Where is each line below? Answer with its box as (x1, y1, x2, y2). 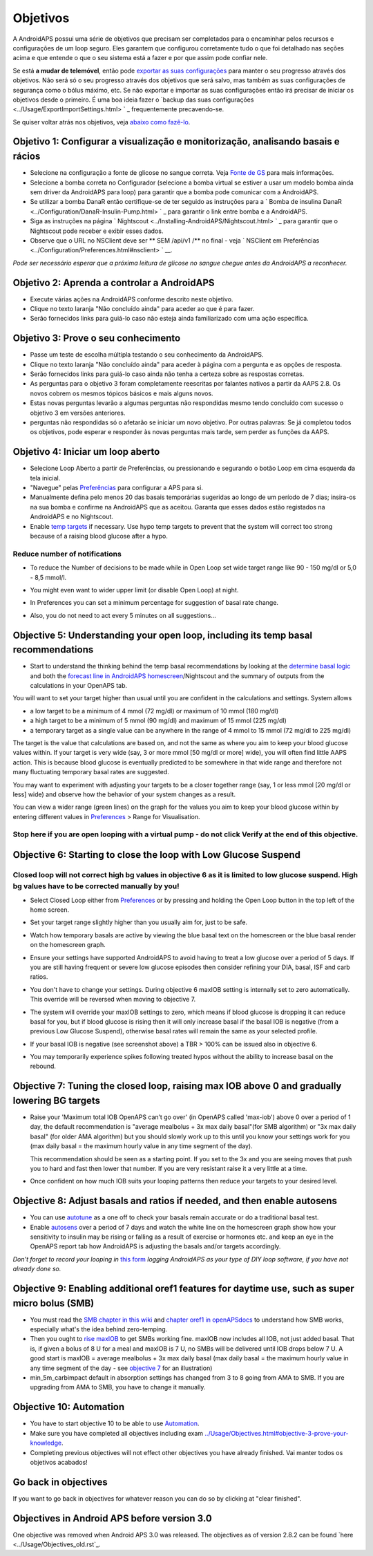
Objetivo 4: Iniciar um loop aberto (12, 446, 160, 458)
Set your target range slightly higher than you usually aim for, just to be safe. (30, 918, 248, 926)
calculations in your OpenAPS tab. (30, 682, 128, 690)
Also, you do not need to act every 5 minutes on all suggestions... (30, 611, 217, 619)
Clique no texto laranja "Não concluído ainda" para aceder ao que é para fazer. (30, 304, 255, 312)
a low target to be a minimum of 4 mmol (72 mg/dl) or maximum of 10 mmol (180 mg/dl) (30, 706, 279, 715)
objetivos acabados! (30, 1458, 88, 1466)
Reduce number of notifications (12, 549, 122, 559)
